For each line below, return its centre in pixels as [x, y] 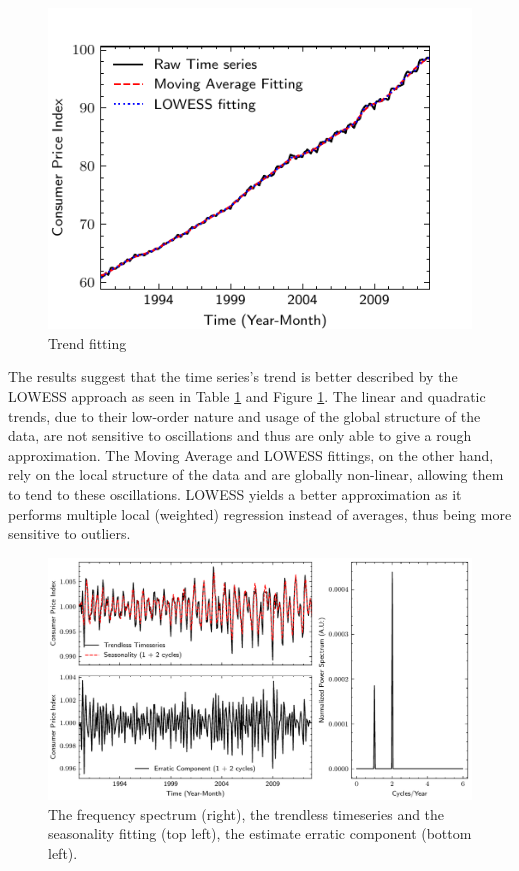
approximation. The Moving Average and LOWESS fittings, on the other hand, [251, 454]
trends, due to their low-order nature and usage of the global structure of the [244, 415]
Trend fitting [87, 342]
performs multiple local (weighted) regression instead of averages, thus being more [260, 513]
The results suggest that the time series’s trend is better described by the [233, 376]
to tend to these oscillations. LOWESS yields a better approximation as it [235, 493]
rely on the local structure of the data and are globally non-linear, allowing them [256, 474]
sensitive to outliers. [69, 533]
